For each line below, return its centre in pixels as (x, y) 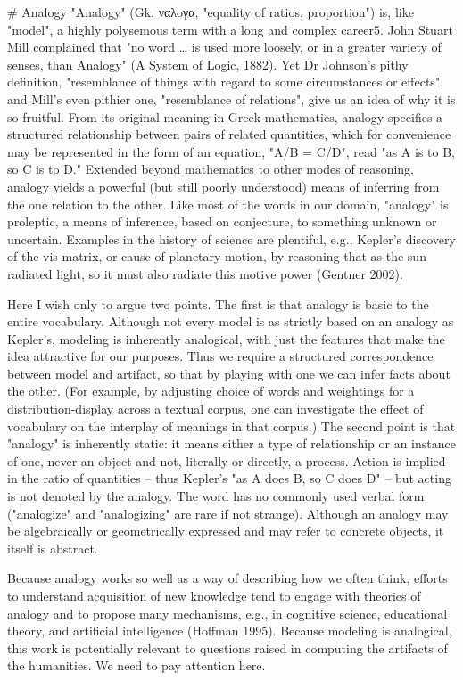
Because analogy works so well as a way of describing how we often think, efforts (227, 578)
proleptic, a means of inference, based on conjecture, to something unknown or (222, 221)
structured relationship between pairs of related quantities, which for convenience (229, 134)
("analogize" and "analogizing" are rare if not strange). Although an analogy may (228, 513)
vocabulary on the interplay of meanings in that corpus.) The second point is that (231, 426)
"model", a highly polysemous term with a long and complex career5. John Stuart (230, 29)
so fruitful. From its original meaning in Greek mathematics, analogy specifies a (225, 116)
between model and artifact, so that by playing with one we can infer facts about (229, 373)
